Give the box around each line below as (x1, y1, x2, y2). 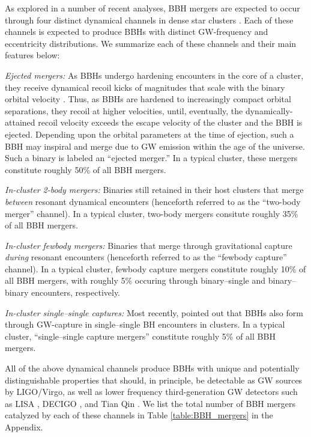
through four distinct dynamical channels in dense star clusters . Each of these (5, 13, 294, 26)
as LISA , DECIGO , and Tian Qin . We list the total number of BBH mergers (5, 397, 296, 409)
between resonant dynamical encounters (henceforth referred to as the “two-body (5, 195, 301, 207)
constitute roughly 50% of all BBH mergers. (5, 163, 166, 176)
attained (5, 116, 35, 129)
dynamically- (245, 104, 293, 117)
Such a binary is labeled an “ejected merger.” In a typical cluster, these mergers (5, 151, 298, 164)
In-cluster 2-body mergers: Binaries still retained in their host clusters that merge (5, 183, 304, 196)
